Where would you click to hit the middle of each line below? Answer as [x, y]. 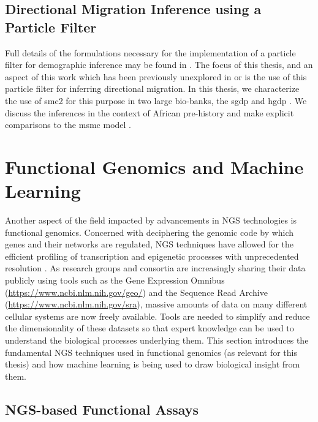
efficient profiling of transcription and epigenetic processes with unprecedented [152, 256]
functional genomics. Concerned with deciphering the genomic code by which [150, 232]
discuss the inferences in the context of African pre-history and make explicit [150, 112]
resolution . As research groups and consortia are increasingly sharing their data [155, 268]
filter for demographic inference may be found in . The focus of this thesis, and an [159, 65]
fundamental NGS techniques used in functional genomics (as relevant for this [151, 352]
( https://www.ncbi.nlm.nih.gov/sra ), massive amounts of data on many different [156, 304]
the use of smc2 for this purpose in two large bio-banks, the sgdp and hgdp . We [156, 100]
